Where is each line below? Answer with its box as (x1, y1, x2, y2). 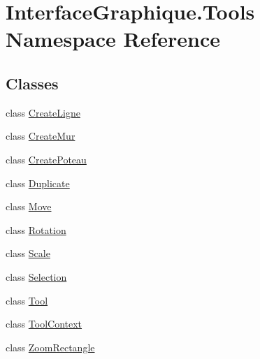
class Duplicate (6, 175, 70, 190)
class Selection (6, 269, 67, 284)
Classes (6, 72, 59, 94)
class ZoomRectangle (6, 339, 95, 354)
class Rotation (6, 222, 66, 237)
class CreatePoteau (6, 152, 87, 166)
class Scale (6, 246, 50, 261)
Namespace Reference (6, 24, 220, 53)
